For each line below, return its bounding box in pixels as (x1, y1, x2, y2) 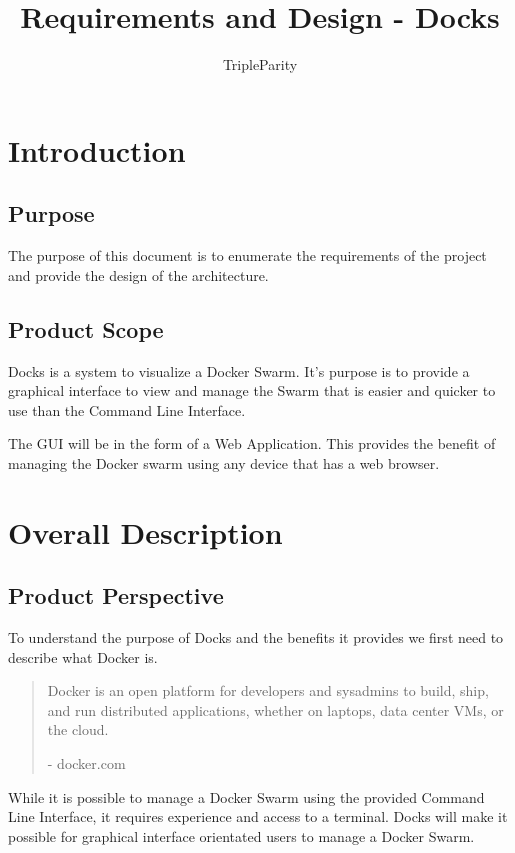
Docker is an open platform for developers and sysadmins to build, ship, (47, 680, 489, 701)
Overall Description (8, 511, 283, 552)
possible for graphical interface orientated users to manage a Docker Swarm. (8, 825, 475, 846)
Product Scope (8, 313, 164, 344)
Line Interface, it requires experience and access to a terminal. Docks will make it (8, 806, 508, 827)
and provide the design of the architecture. (8, 264, 269, 285)
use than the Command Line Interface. (8, 399, 246, 420)
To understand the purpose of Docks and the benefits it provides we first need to (8, 627, 504, 648)
